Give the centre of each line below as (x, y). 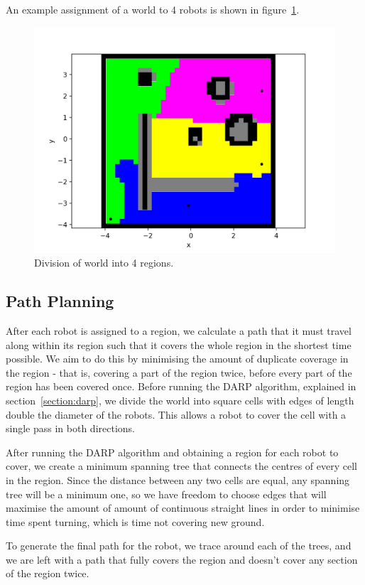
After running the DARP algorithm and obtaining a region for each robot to (172, 452)
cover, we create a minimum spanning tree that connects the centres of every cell (181, 466)
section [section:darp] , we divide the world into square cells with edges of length (180, 400)
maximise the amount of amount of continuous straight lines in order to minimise (183, 508)
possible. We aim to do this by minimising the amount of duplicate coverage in (177, 359)
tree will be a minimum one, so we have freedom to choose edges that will (166, 494)
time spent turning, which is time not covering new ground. (135, 521)
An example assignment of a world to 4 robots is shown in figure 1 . (153, 9)
